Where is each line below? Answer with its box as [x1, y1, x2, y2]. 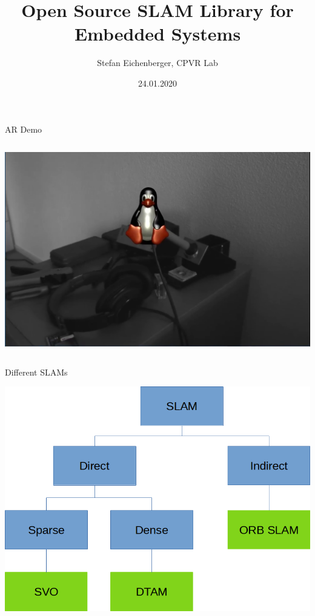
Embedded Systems [74, 21, 241, 46]
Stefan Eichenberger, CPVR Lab [97, 56, 218, 69]
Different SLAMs [5, 365, 68, 378]
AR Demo [5, 122, 42, 135]
